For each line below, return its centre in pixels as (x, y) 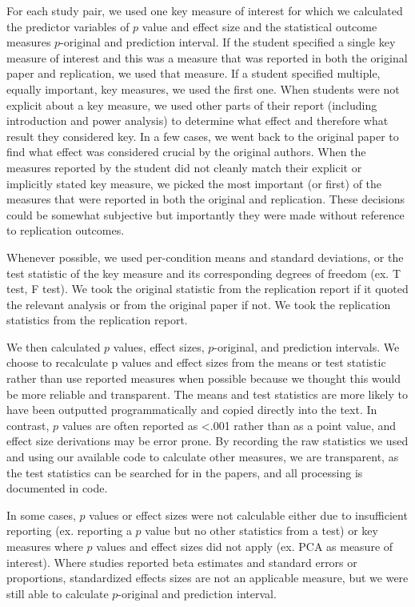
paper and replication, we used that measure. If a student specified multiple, (194, 73)
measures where (45, 546)
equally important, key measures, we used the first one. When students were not (203, 88)
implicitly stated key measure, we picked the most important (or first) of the (194, 183)
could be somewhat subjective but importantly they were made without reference (206, 214)
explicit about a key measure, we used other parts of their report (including (192, 105)
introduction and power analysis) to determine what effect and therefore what (198, 121)
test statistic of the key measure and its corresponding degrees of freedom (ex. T (204, 273)
